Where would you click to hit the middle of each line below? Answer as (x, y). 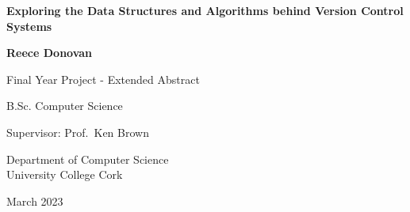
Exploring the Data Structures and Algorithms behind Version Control (205, 10)
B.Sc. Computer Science (65, 106)
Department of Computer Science (88, 159)
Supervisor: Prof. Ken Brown (78, 132)
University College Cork (65, 174)
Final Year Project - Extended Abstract (103, 79)
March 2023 (35, 201)
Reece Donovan (50, 53)
